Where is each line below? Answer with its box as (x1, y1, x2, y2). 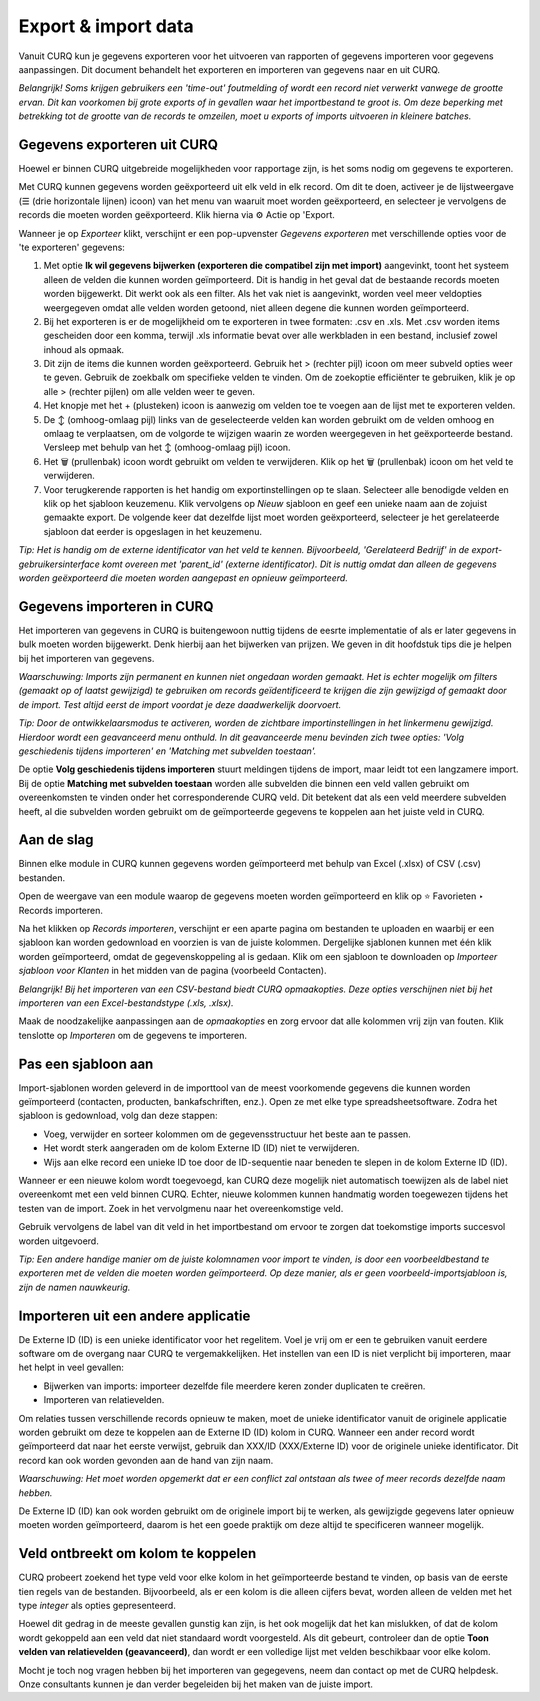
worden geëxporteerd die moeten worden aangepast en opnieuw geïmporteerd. (18, 571, 349, 584)
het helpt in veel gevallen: (18, 1361, 125, 1374)
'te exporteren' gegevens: (18, 241, 125, 253)
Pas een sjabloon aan (18, 1055, 154, 1072)
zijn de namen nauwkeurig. (18, 1281, 131, 1293)
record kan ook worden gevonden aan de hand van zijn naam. (18, 1454, 274, 1466)
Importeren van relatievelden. (43, 1394, 165, 1406)
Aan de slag (18, 831, 94, 849)
